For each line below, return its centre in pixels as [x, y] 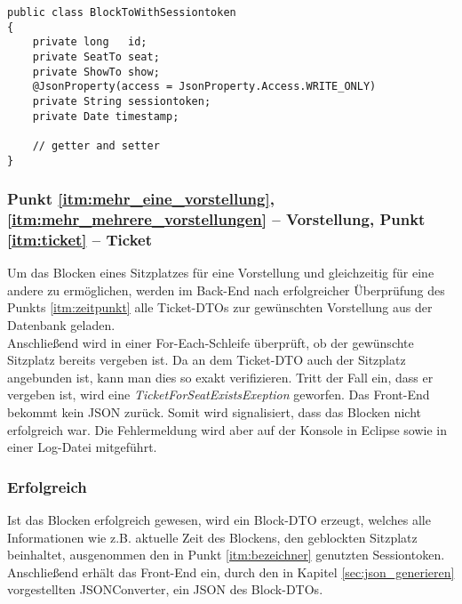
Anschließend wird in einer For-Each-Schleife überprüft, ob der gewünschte [211, 342]
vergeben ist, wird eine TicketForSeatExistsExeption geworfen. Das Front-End [219, 395]
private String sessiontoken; [122, 101]
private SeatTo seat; [96, 56]
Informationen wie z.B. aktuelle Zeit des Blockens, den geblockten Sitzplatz [212, 537]
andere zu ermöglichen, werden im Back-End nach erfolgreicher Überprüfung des [226, 290]
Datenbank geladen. [61, 325]
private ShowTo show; [96, 72]
